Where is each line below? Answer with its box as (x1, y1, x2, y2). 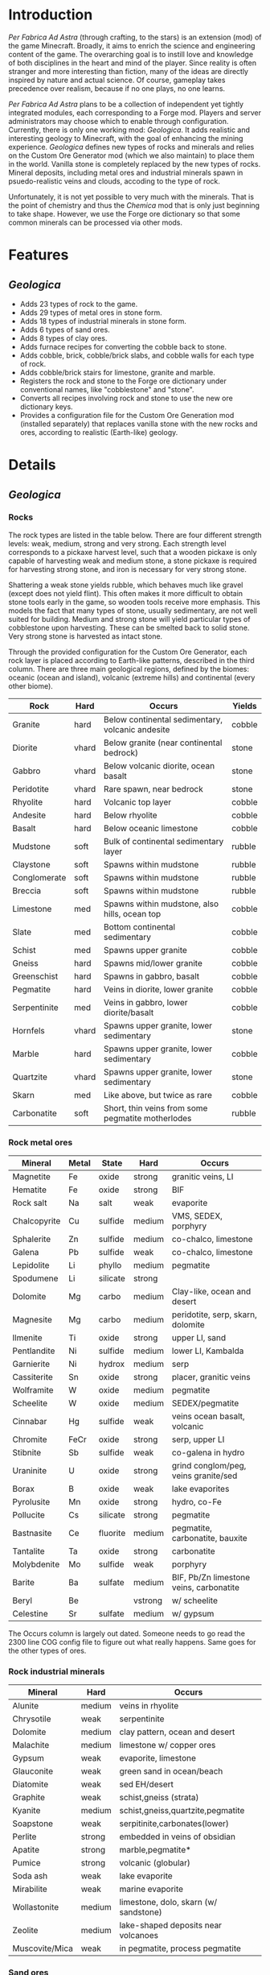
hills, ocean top (103, 908, 162, 919)
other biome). (8, 681, 54, 690)
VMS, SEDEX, (171, 1211, 223, 1222)
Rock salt (12, 1198, 47, 1209)
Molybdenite (12, 1559, 60, 1570)
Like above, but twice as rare (103, 1089, 213, 1100)
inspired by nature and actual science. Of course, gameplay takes (8, 75, 226, 85)
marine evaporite (119, 1883, 183, 1894)
